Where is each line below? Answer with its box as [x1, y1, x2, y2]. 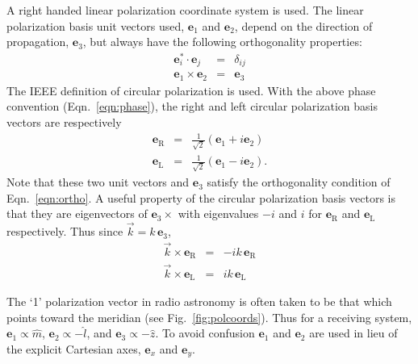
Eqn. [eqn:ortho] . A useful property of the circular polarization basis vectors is [6, 189, 395, 206]
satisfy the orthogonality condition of [207, 174, 391, 190]
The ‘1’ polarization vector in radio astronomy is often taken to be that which [6, 293, 392, 310]
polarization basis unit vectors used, [6, 17, 185, 34]
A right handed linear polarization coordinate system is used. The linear [6, 2, 364, 18]
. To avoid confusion [155, 324, 255, 341]
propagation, [6, 33, 69, 50]
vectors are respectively [6, 114, 122, 131]
